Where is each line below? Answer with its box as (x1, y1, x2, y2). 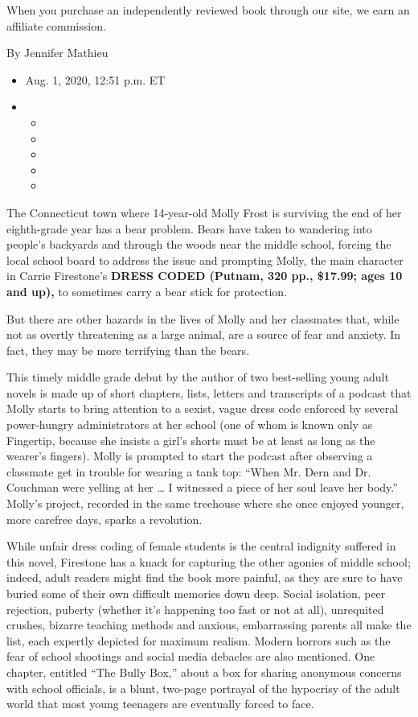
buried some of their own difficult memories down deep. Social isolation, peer (6, 585, 386, 601)
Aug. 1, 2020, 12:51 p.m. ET (25, 71, 166, 88)
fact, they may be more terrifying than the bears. (6, 341, 250, 358)
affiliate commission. (6, 17, 106, 34)
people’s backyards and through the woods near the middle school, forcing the (6, 236, 391, 253)
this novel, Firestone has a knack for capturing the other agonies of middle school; (6, 553, 411, 570)
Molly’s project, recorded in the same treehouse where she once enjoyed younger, (6, 495, 404, 512)
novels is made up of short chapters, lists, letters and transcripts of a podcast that (6, 384, 412, 401)
